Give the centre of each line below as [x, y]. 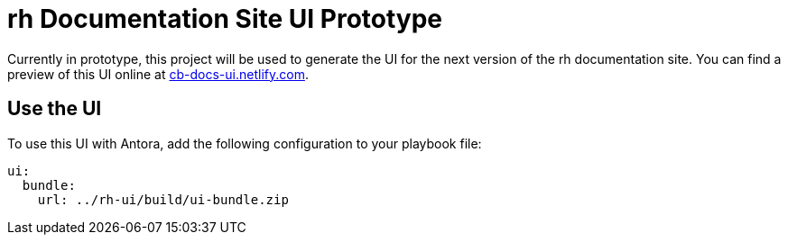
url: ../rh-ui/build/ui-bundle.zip [163, 199]
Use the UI [55, 109]
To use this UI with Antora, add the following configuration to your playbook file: [245, 143]
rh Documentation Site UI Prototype [225, 19]
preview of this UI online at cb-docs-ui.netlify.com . [158, 74]
